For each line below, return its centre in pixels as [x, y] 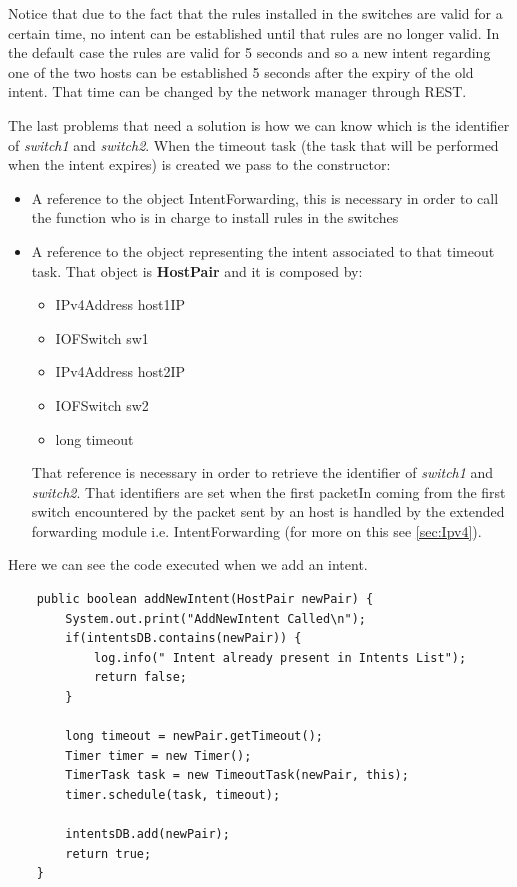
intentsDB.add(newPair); [147, 834]
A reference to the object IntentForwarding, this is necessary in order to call [265, 197]
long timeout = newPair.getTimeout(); [194, 736]
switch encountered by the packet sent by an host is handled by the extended [268, 511]
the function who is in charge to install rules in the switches [215, 217]
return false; [140, 677]
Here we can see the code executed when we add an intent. [188, 564]
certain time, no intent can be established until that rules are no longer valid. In [254, 32]
